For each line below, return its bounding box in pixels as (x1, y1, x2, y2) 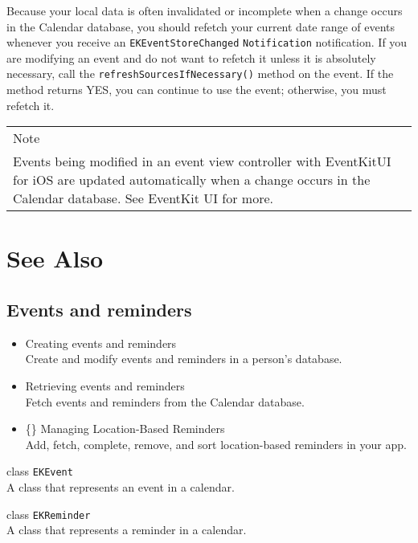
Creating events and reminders (25, 334, 177, 351)
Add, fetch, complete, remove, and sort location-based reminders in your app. (25, 435, 407, 452)
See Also (6, 242, 104, 275)
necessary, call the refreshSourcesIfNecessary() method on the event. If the (6, 65, 394, 82)
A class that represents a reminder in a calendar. (6, 521, 247, 538)
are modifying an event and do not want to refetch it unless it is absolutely (6, 49, 376, 66)
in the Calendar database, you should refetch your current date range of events (6, 18, 395, 35)
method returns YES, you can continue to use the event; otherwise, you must (6, 81, 387, 98)
